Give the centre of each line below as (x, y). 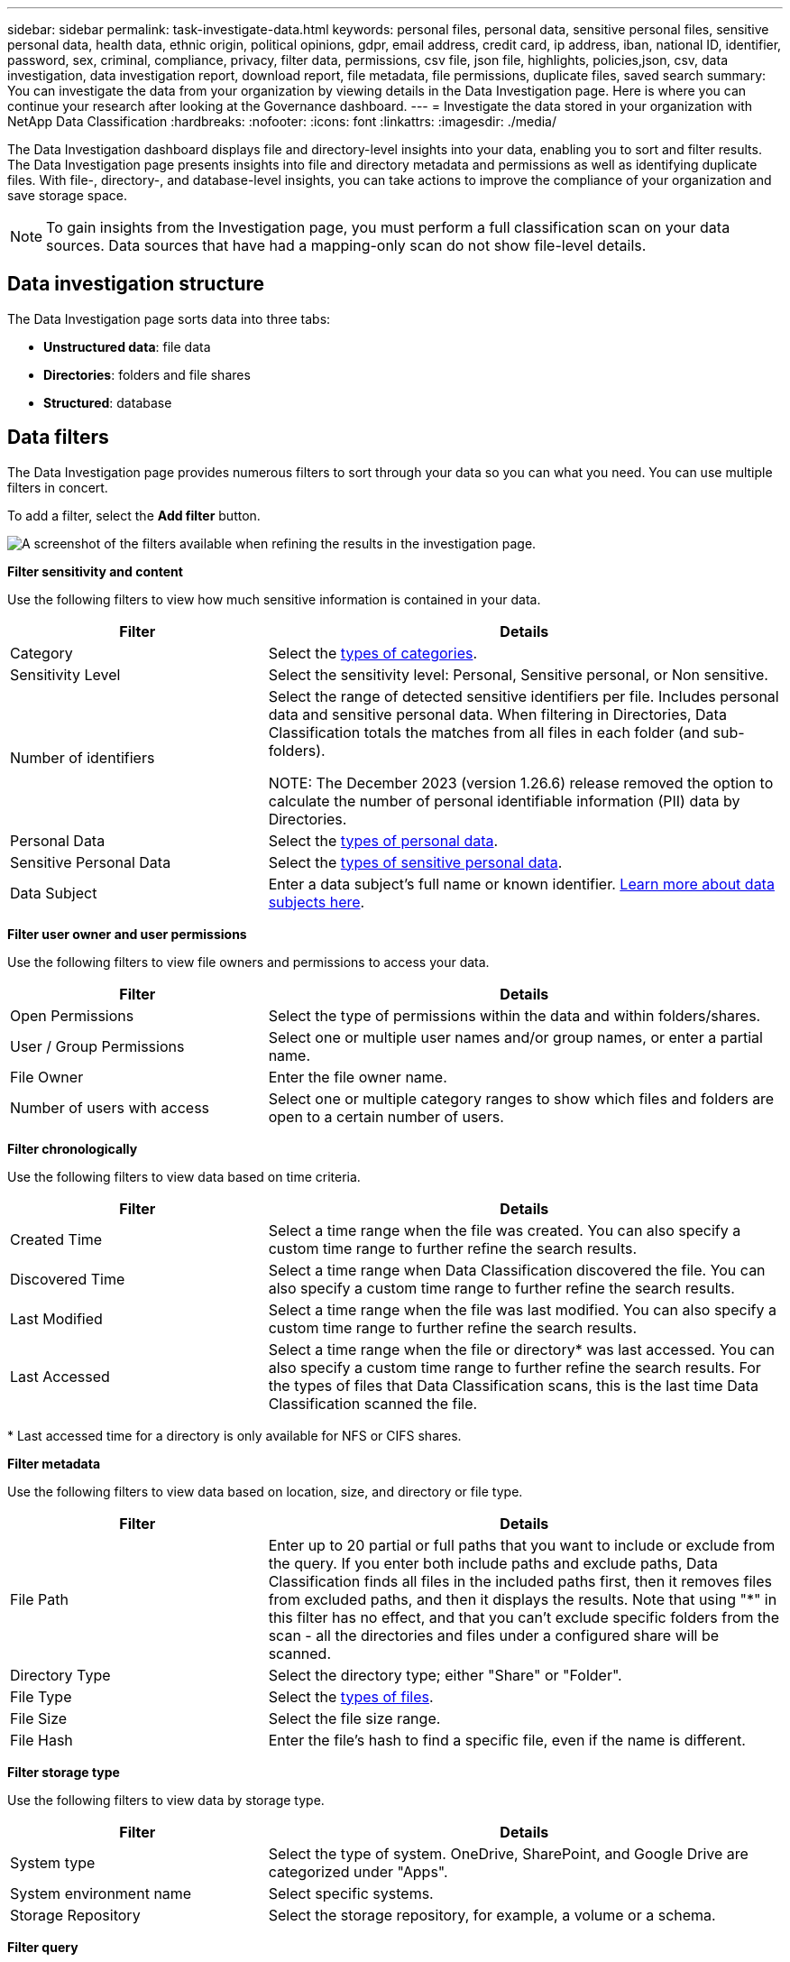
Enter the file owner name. (358, 1077)
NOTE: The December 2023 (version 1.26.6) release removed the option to (521, 783)
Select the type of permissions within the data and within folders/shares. (514, 1015)
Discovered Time (68, 1279)
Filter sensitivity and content (95, 571)
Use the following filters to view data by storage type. (166, 1800)
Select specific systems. (351, 1893)
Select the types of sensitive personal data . (415, 862)
